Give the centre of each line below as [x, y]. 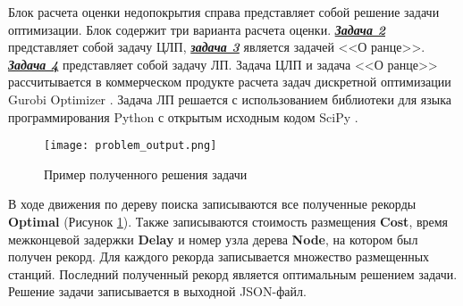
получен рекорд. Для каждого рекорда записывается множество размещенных [219, 256]
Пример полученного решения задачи [146, 174]
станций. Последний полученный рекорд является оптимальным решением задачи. [233, 273]
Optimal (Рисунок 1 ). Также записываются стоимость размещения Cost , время [228, 221]
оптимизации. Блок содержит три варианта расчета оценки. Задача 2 [197, 29]
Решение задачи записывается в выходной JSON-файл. [157, 291]
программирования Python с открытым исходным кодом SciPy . [183, 116]
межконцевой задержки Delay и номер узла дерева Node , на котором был [213, 239]
